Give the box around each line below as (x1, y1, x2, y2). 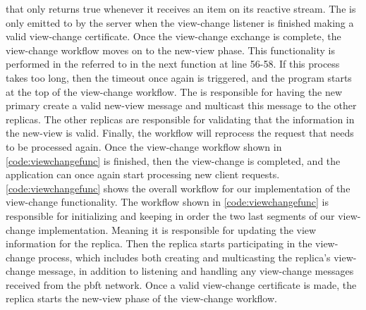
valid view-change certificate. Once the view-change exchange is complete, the (6, 29, 341, 44)
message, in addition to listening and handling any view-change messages (38, 263, 354, 278)
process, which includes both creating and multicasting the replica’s (38, 249, 331, 264)
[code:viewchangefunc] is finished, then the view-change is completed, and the (6, 153, 341, 168)
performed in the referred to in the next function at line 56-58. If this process (6, 56, 340, 71)
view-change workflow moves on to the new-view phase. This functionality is (6, 42, 335, 57)
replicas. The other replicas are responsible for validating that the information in (6, 111, 355, 126)
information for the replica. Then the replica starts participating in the (6, 236, 312, 251)
